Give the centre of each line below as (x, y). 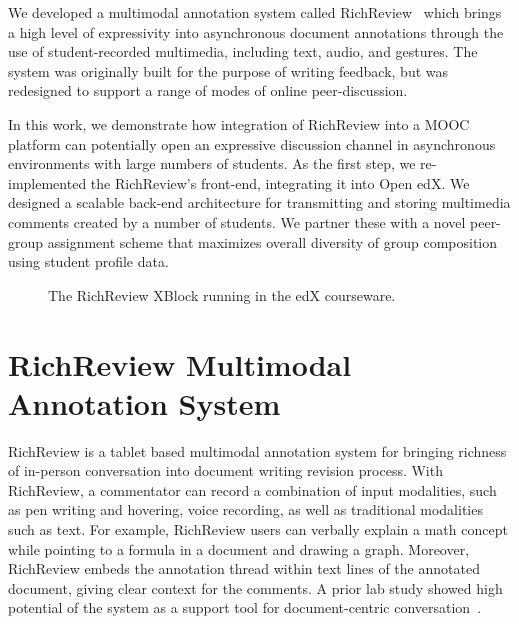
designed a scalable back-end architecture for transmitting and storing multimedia (259, 202)
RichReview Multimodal (180, 363)
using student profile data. (88, 261)
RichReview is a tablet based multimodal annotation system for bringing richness (257, 450)
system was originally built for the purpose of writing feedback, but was (228, 70)
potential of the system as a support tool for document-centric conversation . (245, 607)
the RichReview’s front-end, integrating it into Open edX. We (280, 182)
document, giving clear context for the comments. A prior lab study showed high (255, 587)
